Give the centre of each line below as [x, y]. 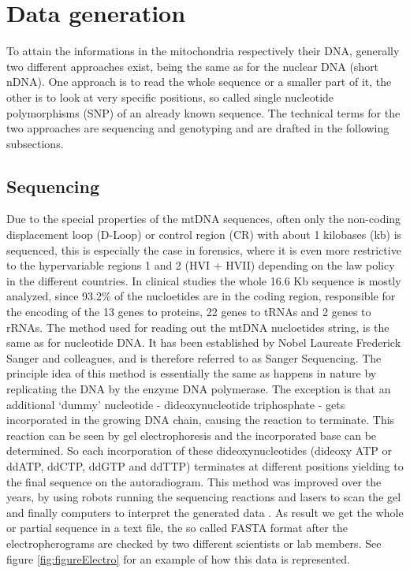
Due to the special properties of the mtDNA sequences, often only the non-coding [204, 219]
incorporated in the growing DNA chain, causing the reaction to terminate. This [201, 420]
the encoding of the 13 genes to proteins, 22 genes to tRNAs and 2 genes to [189, 312]
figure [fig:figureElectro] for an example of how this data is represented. [178, 558]
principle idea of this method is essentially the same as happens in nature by [192, 373]
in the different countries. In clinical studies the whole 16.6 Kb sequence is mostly [204, 280]
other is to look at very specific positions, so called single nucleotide [170, 97]
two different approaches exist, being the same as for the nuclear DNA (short [193, 66]
